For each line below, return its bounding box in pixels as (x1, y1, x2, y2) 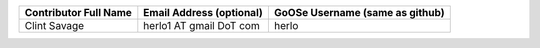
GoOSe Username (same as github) (273, 6, 445, 19)
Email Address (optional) (143, 6, 264, 19)
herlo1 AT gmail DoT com (143, 19, 260, 32)
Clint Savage (24, 19, 85, 32)
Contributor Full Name (24, 6, 132, 19)
